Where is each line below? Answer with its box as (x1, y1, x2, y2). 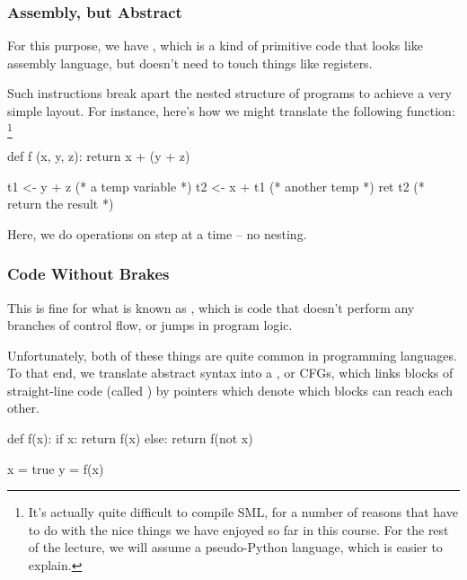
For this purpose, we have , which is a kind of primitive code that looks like (7, 36, 424, 55)
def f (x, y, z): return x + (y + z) (7, 146, 190, 165)
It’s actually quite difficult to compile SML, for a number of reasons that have (28, 503, 458, 522)
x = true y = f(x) (7, 459, 104, 477)
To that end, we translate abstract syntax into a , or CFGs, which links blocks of (7, 363, 454, 382)
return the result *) (7, 194, 114, 213)
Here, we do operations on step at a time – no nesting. (7, 224, 307, 243)
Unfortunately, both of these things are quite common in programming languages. (7, 345, 457, 364)
